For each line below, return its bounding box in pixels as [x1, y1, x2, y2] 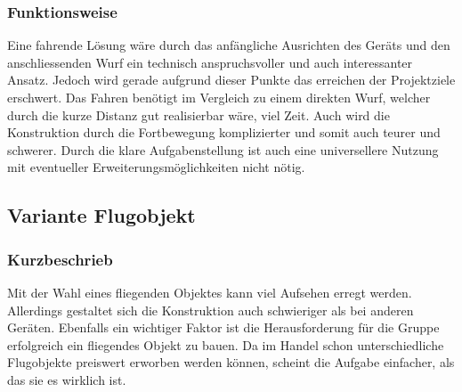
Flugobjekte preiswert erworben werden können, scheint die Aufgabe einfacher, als [7, 353, 455, 372]
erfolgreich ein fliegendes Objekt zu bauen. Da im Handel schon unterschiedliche [7, 335, 444, 354]
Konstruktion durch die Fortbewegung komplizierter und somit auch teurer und [7, 123, 441, 142]
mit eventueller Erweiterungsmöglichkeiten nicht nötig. [7, 158, 305, 176]
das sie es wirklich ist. [7, 370, 126, 388]
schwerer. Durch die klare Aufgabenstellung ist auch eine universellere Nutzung [7, 140, 439, 159]
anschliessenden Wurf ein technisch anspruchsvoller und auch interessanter [7, 53, 413, 71]
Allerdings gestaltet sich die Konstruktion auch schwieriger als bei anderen [7, 300, 414, 319]
